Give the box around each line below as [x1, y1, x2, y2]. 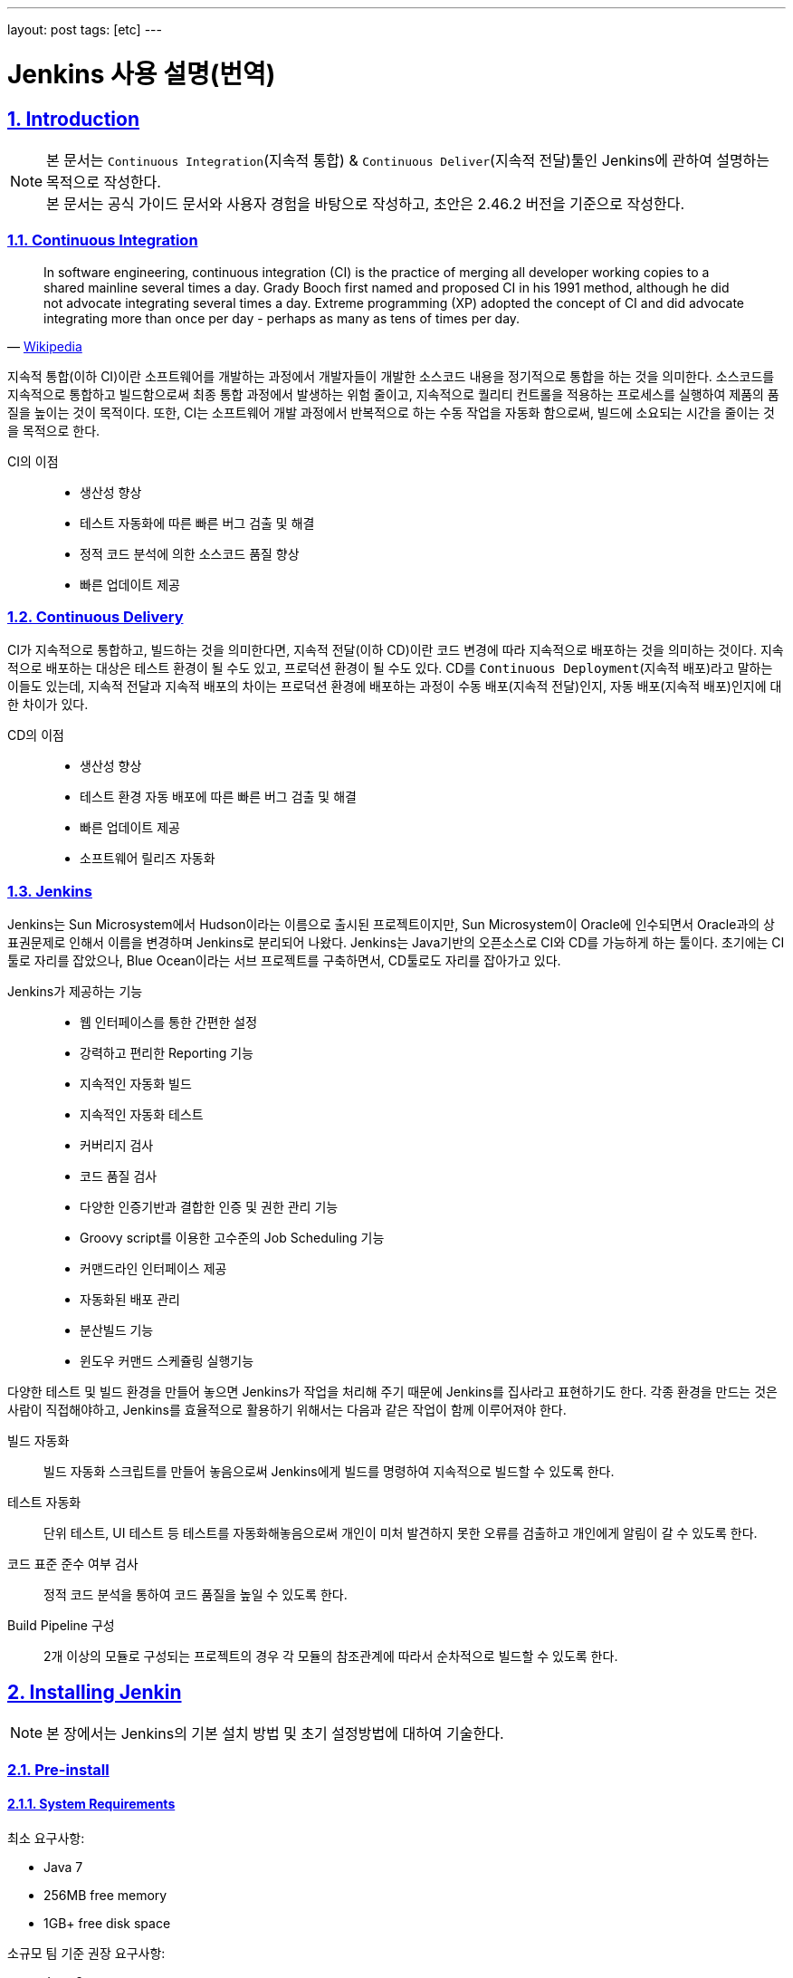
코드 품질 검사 [80, 1168, 158, 1185]
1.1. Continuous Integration [7, 231, 198, 250]
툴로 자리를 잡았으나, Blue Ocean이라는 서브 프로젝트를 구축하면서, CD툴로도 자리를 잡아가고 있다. [7, 953, 561, 969]
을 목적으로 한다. [7, 422, 100, 438]
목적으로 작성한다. [46, 172, 161, 191]
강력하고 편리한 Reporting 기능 [80, 1045, 253, 1061]
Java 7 [43, 1858, 83, 1875]
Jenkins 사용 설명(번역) [7, 58, 276, 90]
